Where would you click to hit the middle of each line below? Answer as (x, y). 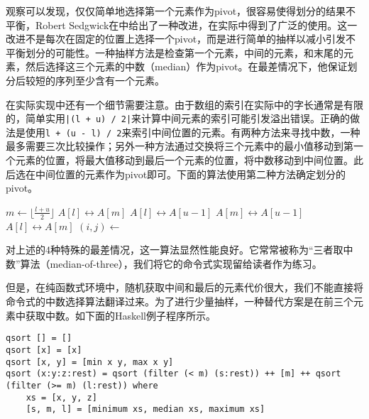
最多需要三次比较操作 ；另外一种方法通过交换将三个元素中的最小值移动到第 (180, 146)
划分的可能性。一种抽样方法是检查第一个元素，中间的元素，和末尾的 (184, 52)
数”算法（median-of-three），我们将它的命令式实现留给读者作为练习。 (164, 263)
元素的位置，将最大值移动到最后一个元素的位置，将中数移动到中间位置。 (184, 160)
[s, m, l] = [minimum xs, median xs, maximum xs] (145, 409)
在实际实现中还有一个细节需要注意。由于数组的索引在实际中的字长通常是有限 (184, 104)
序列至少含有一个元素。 (110, 80)
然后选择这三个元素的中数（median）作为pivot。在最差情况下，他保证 (186, 66)
